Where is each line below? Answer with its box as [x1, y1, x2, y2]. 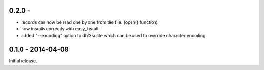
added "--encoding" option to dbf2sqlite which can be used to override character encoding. [21, 33, 207, 39]
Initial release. [9, 58, 37, 64]
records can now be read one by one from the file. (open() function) [21, 19, 158, 25]
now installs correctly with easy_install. [21, 26, 100, 31]
